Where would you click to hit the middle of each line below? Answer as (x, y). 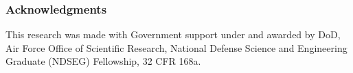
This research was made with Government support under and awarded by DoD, (173, 34)
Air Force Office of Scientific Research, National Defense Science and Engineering (176, 47)
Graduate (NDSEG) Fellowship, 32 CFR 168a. (103, 61)
